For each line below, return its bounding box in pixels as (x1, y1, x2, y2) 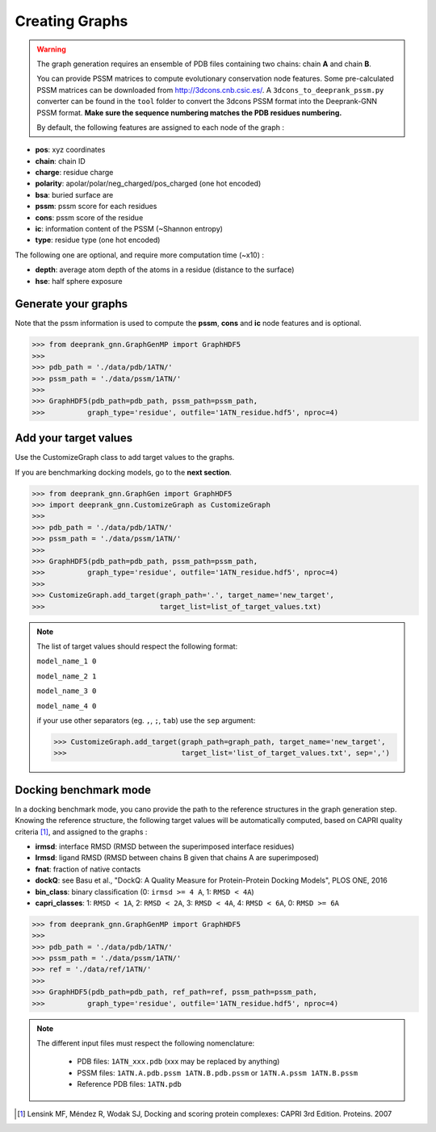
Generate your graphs (15, 297, 128, 311)
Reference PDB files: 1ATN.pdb (77, 1080, 182, 1089)
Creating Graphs (15, 12, 128, 30)
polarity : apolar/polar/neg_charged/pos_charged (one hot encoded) (35, 178, 262, 189)
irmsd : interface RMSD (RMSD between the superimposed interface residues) (35, 842, 295, 851)
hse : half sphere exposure (35, 276, 123, 286)
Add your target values (15, 432, 133, 445)
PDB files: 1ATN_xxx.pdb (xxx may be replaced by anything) (77, 1057, 280, 1067)
